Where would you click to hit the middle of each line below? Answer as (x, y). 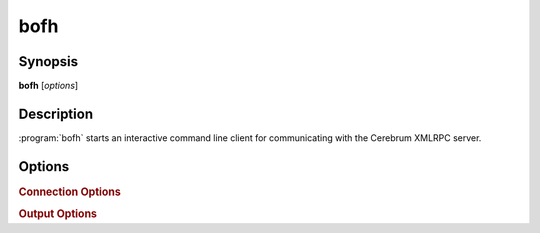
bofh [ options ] (48, 86)
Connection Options (70, 192)
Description (56, 113)
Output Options (58, 214)
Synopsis (48, 61)
